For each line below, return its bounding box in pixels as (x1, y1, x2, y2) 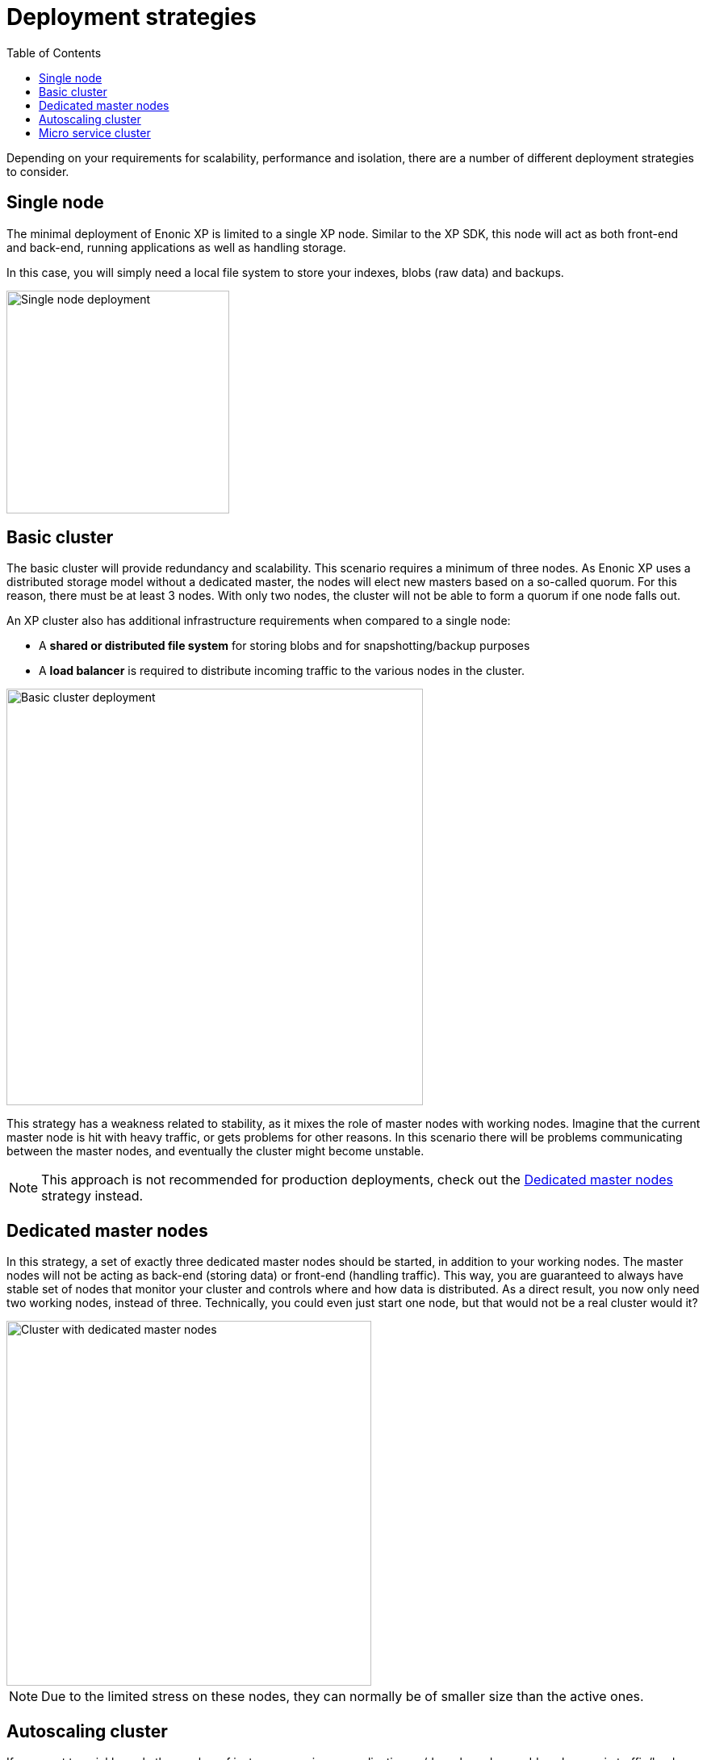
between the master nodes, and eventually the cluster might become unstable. (6, 1144, 425, 1159)
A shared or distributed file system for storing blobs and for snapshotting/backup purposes (39, 639, 530, 653)
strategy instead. (41, 1188, 144, 1205)
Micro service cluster (39, 125, 151, 140)
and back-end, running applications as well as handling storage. (6, 240, 346, 254)
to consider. (6, 164, 69, 178)
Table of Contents (6, 45, 102, 60)
